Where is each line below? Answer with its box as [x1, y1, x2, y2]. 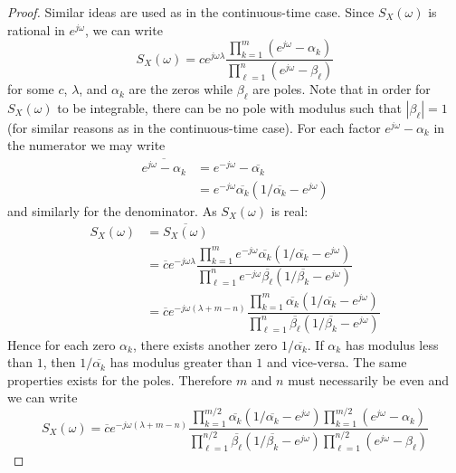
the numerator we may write [7, 136, 166, 155]
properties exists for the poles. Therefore [7, 370, 233, 389]
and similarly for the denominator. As [7, 201, 217, 220]
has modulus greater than [109, 353, 252, 372]
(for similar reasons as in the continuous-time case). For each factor [7, 118, 381, 137]
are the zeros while [128, 80, 233, 99]
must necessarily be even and [288, 370, 450, 389]
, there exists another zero [132, 335, 278, 354]
